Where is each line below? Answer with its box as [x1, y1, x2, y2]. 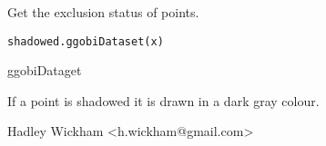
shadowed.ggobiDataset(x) [7, 34, 164, 48]
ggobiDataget [7, 61, 82, 80]
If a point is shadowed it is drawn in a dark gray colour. [7, 91, 320, 110]
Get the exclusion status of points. [7, 3, 199, 21]
